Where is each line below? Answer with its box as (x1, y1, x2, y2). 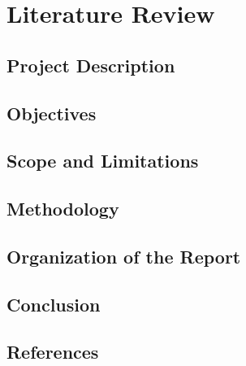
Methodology (6, 196, 119, 221)
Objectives (6, 100, 97, 125)
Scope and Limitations (6, 148, 199, 173)
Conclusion (6, 291, 101, 316)
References (6, 339, 99, 364)
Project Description (6, 52, 175, 77)
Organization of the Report (6, 243, 241, 268)
